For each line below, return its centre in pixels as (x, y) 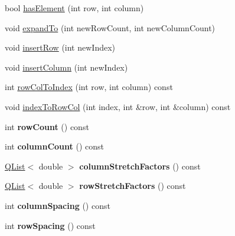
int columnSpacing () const (58, 205)
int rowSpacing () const (50, 225)
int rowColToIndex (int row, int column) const (89, 87)
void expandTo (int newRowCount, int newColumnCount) (110, 27)
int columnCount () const (54, 146)
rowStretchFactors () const (133, 186)
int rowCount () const (47, 126)
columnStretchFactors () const (140, 166)
